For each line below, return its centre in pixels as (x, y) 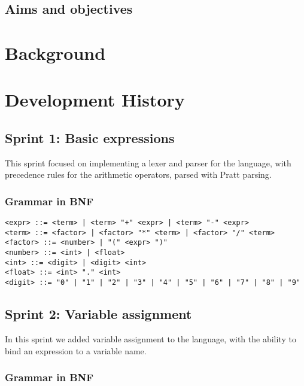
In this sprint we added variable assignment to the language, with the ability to (151, 338)
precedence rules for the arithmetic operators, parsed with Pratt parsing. (138, 174)
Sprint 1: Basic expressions (90, 137)
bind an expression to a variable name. (76, 350)
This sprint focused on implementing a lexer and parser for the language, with (148, 162)
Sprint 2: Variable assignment (98, 314)
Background (55, 52)
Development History (95, 100)
